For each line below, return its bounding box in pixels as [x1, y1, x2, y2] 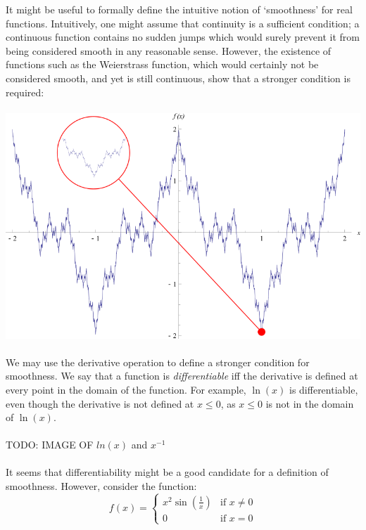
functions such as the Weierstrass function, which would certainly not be [6, 57, 319, 72]
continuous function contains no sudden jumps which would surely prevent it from [6, 30, 360, 44]
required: [6, 84, 44, 99]
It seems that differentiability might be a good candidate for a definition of [6, 465, 329, 479]
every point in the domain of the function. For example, [6, 382, 246, 396]
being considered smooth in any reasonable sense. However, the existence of [6, 43, 332, 58]
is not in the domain [265, 396, 354, 411]
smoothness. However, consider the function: [6, 479, 197, 493]
